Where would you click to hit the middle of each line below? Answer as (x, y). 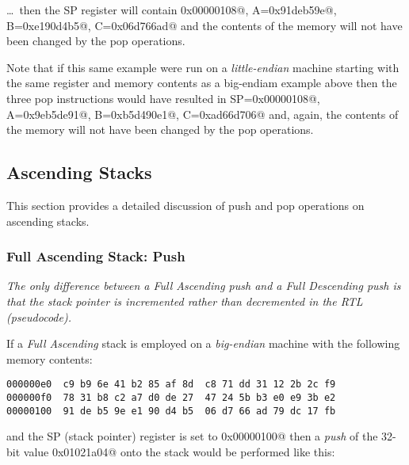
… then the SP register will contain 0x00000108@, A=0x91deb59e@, (172, 10)
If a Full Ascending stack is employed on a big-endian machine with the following (203, 343)
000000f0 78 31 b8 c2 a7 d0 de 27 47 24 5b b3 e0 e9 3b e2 (171, 397)
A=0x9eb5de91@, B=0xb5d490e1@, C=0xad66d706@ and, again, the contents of (203, 114)
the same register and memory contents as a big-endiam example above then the (202, 83)
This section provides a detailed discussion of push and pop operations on (185, 205)
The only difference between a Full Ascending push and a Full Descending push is (204, 286)
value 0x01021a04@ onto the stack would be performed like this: (179, 451)
